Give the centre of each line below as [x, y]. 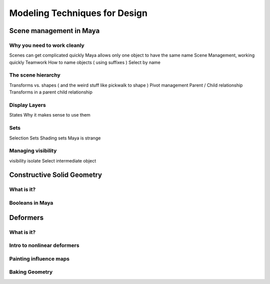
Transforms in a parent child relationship [51, 92]
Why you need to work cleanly [47, 45]
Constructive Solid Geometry [56, 175]
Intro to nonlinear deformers [44, 245]
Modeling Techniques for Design [78, 13]
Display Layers [27, 105]
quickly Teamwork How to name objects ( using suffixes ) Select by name [85, 62]
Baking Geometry [31, 272]
